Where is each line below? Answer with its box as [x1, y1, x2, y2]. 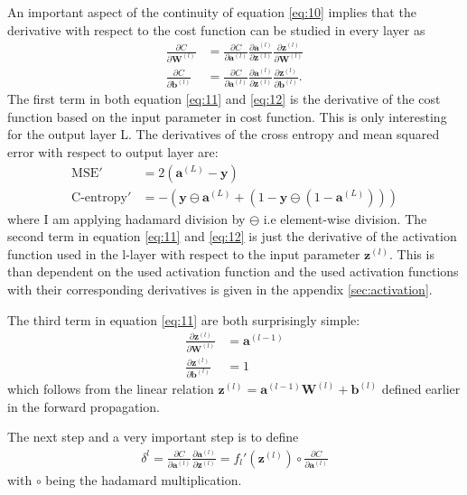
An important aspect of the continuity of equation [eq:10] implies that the [7, 3, 416, 21]
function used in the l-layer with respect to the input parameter [7, 244, 360, 263]
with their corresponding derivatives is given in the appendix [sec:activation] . [7, 279, 433, 298]
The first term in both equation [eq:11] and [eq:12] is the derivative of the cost [7, 89, 441, 108]
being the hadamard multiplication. [45, 470, 242, 489]
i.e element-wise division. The [263, 209, 427, 228]
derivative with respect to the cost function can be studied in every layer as [7, 20, 425, 39]
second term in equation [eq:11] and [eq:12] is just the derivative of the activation [7, 227, 457, 246]
